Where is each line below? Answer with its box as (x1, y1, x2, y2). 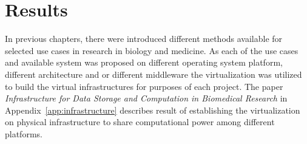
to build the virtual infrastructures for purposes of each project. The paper (5, 80, 283, 92)
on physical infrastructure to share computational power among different (5, 115, 275, 128)
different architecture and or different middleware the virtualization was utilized (5, 67, 302, 80)
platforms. (5, 127, 42, 140)
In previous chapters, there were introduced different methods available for (5, 32, 283, 45)
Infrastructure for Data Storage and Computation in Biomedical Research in (5, 92, 288, 105)
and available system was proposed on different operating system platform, (5, 56, 283, 69)
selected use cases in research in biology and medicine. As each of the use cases (5, 44, 299, 57)
